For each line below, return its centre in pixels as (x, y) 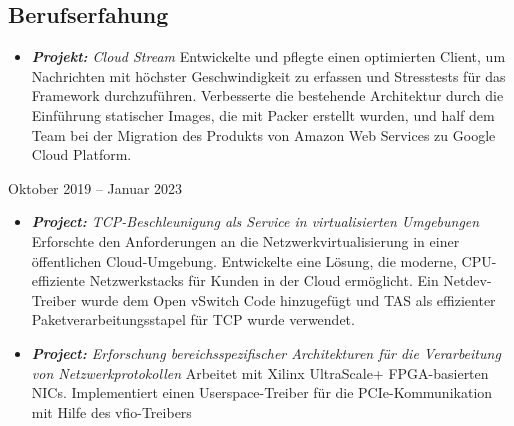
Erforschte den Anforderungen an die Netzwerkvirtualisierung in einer (245, 240)
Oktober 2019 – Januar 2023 (95, 187)
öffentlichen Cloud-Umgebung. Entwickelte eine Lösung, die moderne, (244, 260)
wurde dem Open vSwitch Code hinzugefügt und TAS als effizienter (288, 299)
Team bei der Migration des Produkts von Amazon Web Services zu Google (263, 134)
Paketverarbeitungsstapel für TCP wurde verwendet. (193, 319)
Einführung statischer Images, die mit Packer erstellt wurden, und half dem (263, 114)
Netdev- (467, 280)
